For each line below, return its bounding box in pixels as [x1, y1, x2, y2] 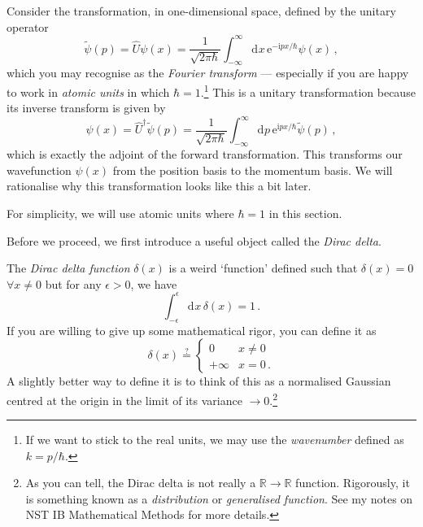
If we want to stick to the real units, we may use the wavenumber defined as [25, 431, 404, 448]
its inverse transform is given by [7, 99, 166, 116]
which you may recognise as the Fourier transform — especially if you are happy [7, 64, 409, 81]
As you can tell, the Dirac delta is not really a [25, 474, 256, 491]
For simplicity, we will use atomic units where [7, 205, 234, 221]
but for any [45, 275, 102, 292]
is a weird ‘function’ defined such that [168, 259, 358, 277]
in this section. [268, 205, 342, 221]
